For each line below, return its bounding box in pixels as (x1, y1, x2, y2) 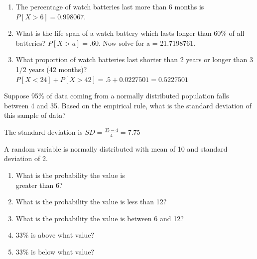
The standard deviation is (4, 126, 83, 137)
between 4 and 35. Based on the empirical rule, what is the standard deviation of (4, 100, 252, 110)
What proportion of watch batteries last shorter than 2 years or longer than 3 (15, 54, 254, 65)
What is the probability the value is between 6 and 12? (15, 213, 184, 223)
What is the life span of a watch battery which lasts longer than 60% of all (15, 28, 245, 38)
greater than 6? (15, 179, 63, 190)
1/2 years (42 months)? (15, 64, 87, 74)
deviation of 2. (4, 153, 48, 164)
